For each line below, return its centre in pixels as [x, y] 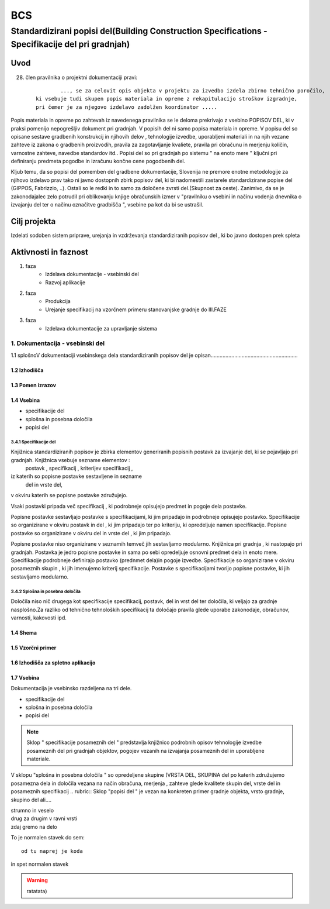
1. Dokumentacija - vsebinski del [58, 343]
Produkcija [58, 301]
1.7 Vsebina [25, 677]
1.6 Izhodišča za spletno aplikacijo [53, 662]
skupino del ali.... [31, 800]
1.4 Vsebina [25, 400]
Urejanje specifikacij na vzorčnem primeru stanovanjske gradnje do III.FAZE [136, 309]
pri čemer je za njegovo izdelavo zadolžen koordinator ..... [127, 107]
